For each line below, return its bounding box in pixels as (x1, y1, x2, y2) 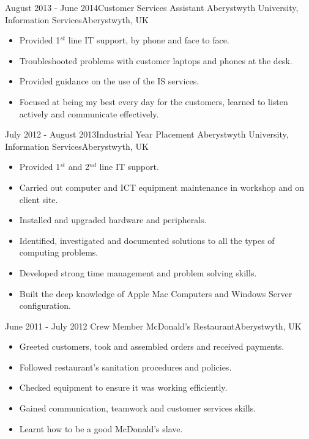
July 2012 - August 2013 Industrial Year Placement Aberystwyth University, (5, 128, 289, 141)
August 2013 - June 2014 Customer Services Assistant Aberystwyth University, (5, 1, 299, 13)
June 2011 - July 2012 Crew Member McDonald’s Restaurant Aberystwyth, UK (5, 319, 302, 332)
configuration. (19, 299, 71, 312)
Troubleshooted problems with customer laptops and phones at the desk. (19, 54, 292, 67)
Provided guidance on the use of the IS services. (19, 75, 199, 87)
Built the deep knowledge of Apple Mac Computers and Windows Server (19, 287, 292, 300)
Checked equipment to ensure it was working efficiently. (19, 381, 228, 394)
